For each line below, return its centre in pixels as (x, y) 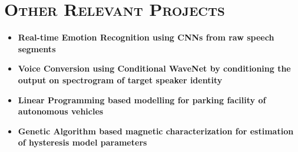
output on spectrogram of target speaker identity (120, 80)
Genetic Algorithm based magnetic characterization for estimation (156, 131)
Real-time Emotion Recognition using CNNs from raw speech (146, 37)
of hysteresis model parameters (82, 142)
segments (37, 48)
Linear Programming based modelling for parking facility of (142, 99)
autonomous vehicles (61, 111)
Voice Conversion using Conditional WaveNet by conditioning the (154, 68)
